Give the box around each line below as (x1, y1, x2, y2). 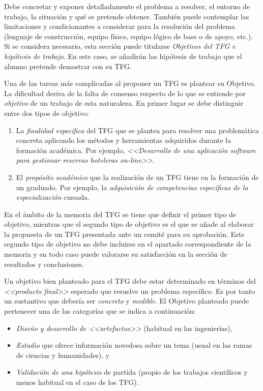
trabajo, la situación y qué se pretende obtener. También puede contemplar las (4, 11, 249, 21)
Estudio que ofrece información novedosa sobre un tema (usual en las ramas (16, 340, 252, 350)
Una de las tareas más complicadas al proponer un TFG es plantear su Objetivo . (4, 78, 256, 88)
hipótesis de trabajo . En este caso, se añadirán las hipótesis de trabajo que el (4, 50, 242, 61)
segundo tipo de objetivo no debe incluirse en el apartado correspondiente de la (4, 238, 251, 249)
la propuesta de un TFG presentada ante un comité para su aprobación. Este (4, 228, 245, 239)
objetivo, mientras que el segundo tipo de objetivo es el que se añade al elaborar (4, 219, 254, 229)
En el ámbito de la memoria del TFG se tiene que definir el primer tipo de (4, 208, 237, 219)
